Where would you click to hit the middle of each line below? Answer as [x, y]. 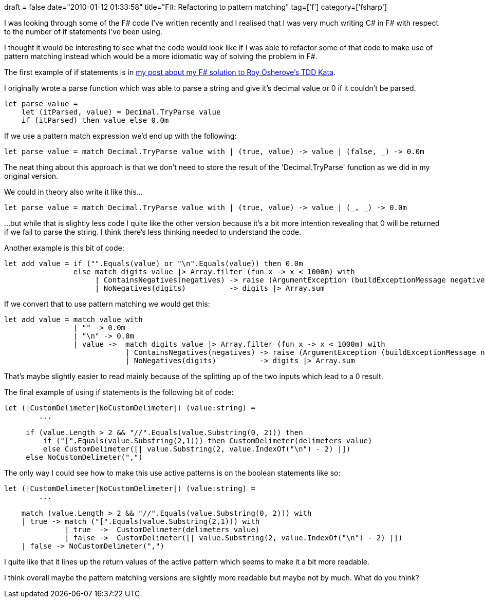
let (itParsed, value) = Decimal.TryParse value [121, 112]
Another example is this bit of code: [64, 248]
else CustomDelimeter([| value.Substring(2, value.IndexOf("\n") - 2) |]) [197, 449]
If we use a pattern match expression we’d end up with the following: [120, 136]
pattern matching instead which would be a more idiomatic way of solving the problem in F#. [161, 56]
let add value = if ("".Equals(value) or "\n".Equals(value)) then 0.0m [154, 264]
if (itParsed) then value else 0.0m [95, 120]
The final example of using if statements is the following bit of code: [119, 392]
